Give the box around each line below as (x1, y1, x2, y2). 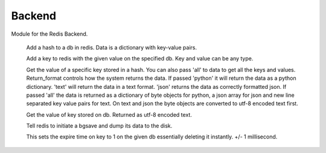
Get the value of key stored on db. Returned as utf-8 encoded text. (26, 111, 193, 118)
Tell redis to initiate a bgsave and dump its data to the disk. (26, 122, 173, 129)
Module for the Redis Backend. (11, 30, 88, 37)
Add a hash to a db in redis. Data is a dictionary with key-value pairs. (26, 44, 197, 51)
